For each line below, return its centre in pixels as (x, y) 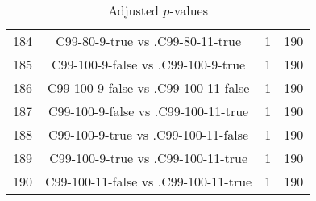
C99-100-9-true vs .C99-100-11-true (149, 158)
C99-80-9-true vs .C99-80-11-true (149, 41)
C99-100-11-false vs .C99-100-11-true (149, 181)
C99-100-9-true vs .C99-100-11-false (149, 134)
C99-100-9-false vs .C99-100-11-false (148, 88)
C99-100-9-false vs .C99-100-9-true (149, 64)
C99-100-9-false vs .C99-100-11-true (149, 111)
